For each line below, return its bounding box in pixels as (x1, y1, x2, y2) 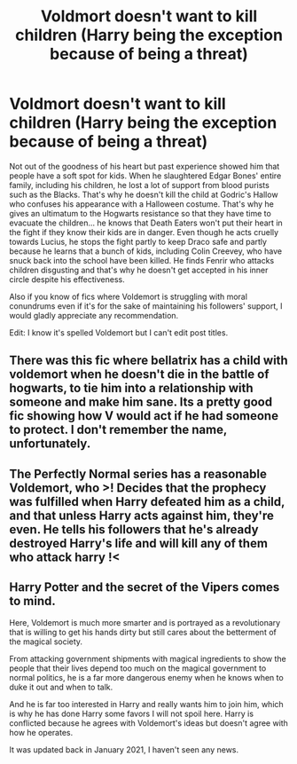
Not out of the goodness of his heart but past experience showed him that (9, 161, 280, 171)
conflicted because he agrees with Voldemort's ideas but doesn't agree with (9, 717, 288, 729)
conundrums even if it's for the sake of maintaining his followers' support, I (9, 300, 283, 311)
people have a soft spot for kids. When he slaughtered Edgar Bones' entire (9, 170, 282, 181)
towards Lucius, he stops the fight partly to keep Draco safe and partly (9, 236, 268, 247)
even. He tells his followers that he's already (9, 522, 259, 537)
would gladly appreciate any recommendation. (9, 310, 179, 320)
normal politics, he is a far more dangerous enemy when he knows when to (9, 672, 284, 682)
